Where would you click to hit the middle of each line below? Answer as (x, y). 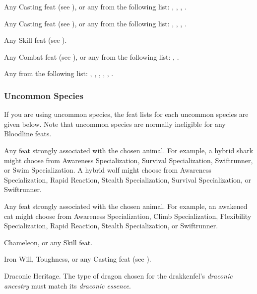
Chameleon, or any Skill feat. (48, 242)
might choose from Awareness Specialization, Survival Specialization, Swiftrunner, (128, 160)
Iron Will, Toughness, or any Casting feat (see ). (78, 259)
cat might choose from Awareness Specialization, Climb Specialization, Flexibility (128, 216)
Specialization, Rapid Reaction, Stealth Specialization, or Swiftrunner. (111, 226)
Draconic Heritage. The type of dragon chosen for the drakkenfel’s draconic (118, 275)
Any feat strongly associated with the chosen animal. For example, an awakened (126, 206)
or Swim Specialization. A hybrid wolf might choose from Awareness (108, 170)
